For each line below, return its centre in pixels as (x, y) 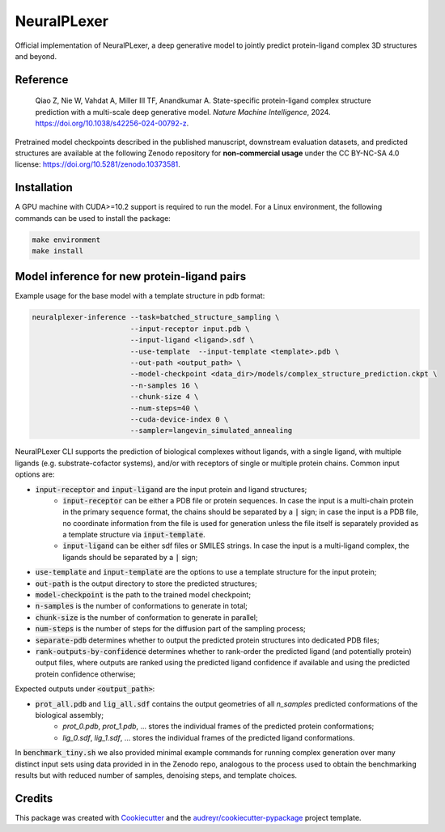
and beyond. (36, 56)
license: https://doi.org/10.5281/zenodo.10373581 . (98, 164)
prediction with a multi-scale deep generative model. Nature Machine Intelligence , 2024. (183, 112)
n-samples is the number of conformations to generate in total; (142, 606)
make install (58, 250)
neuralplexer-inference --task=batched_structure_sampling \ (156, 317)
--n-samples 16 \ (164, 385)
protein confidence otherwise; (85, 674)
